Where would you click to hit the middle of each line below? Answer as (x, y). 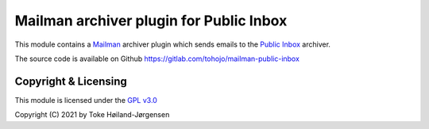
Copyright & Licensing (71, 81)
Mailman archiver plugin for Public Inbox (151, 21)
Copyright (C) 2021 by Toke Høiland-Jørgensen (92, 115)
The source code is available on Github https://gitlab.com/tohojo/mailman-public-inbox (157, 59)
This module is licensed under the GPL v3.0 (86, 100)
